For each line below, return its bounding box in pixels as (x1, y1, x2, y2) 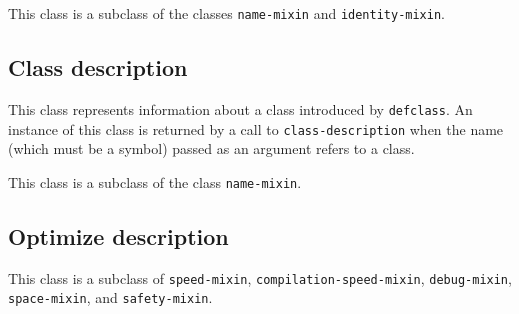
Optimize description (8, 220, 229, 251)
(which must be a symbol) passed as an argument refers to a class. (8, 138, 415, 159)
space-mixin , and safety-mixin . (8, 287, 213, 308)
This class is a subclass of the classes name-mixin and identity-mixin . (8, 3, 446, 23)
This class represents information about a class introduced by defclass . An (8, 98, 473, 119)
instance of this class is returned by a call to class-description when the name (8, 118, 504, 139)
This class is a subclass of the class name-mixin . (8, 171, 302, 192)
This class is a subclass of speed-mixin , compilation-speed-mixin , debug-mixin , (8, 267, 512, 288)
